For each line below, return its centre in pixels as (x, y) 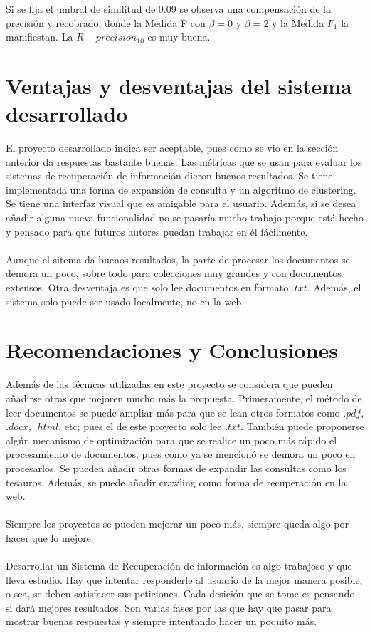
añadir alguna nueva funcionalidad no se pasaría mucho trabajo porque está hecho (185, 218)
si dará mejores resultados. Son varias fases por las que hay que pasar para (169, 607)
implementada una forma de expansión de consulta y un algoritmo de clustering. (181, 189)
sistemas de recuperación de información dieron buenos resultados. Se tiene (169, 176)
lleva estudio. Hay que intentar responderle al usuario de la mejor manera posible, (184, 579)
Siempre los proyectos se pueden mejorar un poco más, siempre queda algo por (178, 524)
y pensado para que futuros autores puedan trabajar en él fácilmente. (157, 231)
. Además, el (334, 287)
